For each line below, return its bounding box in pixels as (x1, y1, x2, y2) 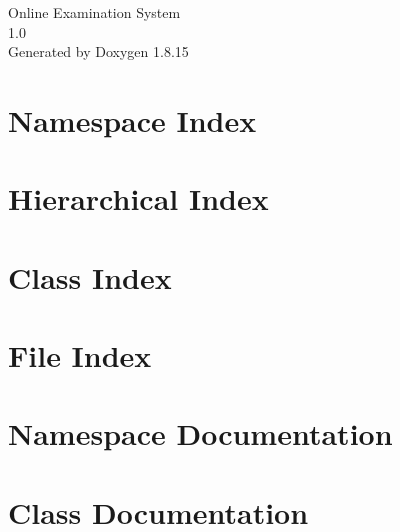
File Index (8, 335, 152, 376)
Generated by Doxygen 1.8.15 (8, 41, 189, 62)
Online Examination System (8, 2, 181, 22)
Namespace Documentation (8, 413, 393, 454)
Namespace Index (8, 99, 257, 140)
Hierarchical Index (8, 178, 269, 219)
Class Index (8, 256, 172, 297)
